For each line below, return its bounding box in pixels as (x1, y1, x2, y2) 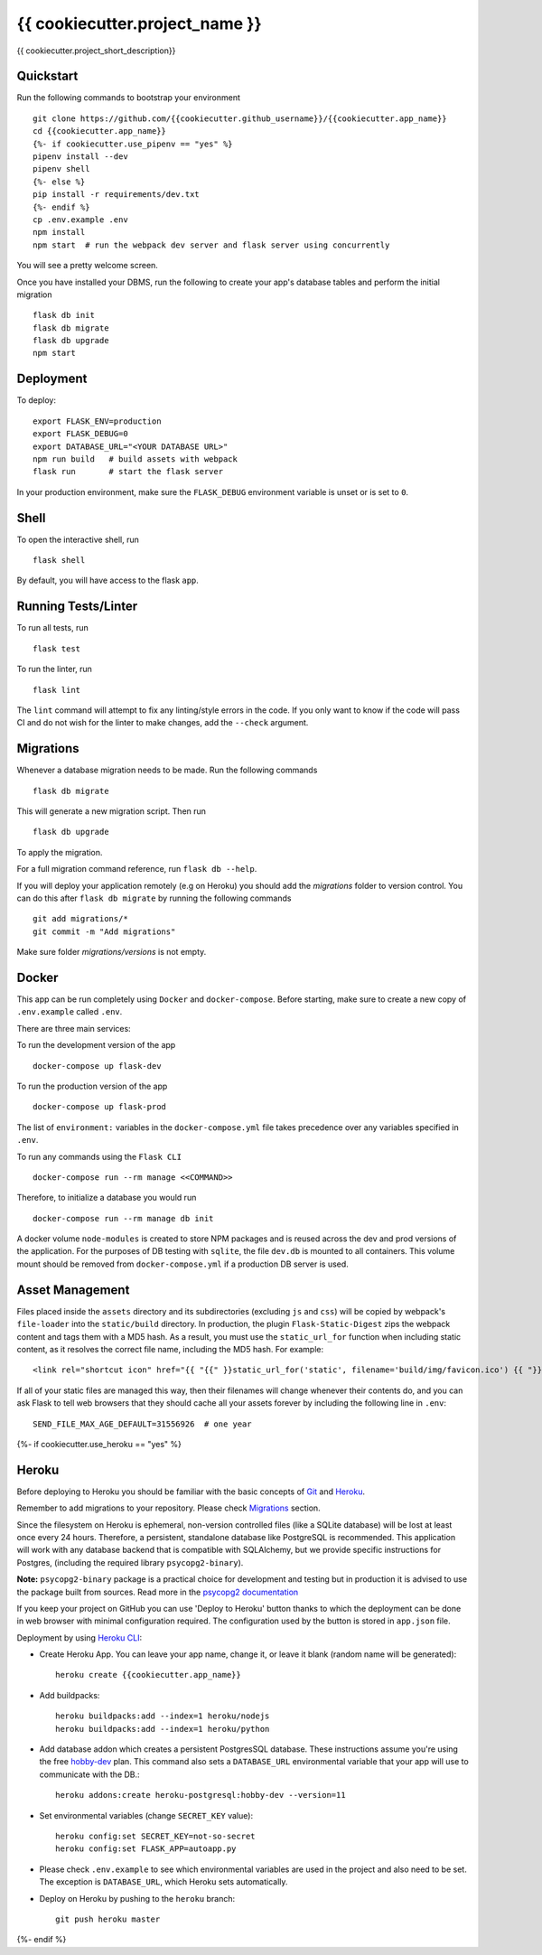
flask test (33, 643, 81, 654)
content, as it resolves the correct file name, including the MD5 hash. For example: (16, 1343, 324, 1354)
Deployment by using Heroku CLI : (16, 1632, 143, 1643)
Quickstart (16, 69, 79, 84)
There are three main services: (16, 1023, 131, 1034)
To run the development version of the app (16, 1040, 176, 1051)
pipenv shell (33, 164, 90, 174)
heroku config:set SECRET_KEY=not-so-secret (55, 1831, 257, 1841)
